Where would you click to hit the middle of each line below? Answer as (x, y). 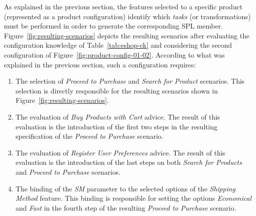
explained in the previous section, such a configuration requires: (100, 64)
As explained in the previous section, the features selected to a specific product (123, 6)
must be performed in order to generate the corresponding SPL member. (113, 26)
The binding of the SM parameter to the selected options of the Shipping (126, 188)
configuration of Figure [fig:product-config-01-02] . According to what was (114, 54)
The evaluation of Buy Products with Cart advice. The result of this (118, 116)
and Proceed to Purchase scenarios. (68, 171)
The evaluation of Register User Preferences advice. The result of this (120, 152)
